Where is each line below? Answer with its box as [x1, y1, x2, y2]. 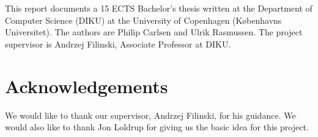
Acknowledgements [5, 73, 168, 98]
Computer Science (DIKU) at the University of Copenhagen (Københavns [5, 13, 282, 26]
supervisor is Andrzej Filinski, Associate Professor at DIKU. [5, 37, 231, 50]
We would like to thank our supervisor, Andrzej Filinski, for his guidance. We [5, 108, 296, 121]
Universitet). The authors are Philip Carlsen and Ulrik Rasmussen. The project [5, 26, 303, 38]
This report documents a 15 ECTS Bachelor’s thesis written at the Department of [5, 2, 312, 14]
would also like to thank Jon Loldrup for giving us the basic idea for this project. [5, 121, 309, 133]
